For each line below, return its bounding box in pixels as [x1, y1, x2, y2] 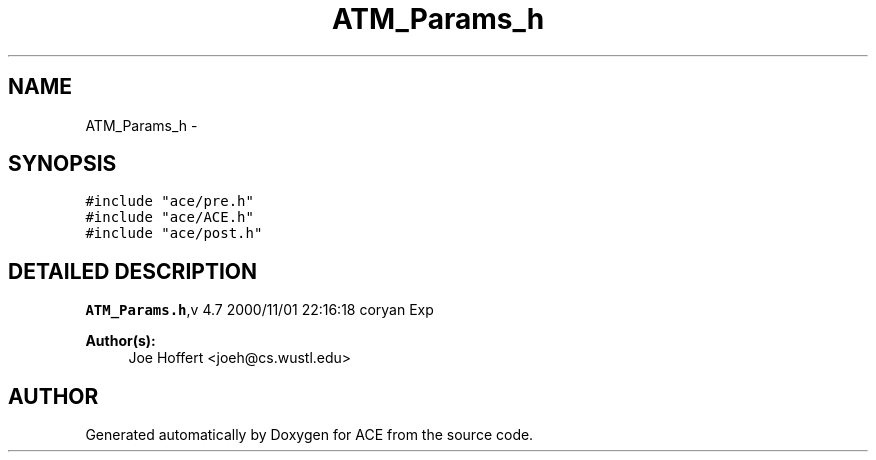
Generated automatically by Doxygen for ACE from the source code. [85, 426, 534, 444]
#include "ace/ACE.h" [85, 209, 254, 226]
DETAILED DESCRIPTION [8, 258, 258, 284]
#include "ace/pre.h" [85, 193, 254, 210]
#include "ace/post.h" [85, 225, 263, 242]
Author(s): [85, 332, 156, 350]
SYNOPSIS [8, 151, 117, 177]
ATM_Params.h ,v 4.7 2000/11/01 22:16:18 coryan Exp [85, 301, 434, 319]
